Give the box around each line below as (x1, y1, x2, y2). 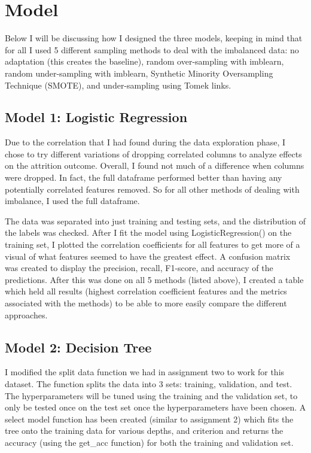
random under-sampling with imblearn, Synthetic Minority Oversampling (5, 66, 273, 79)
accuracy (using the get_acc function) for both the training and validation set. (5, 436, 294, 448)
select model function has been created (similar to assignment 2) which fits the (5, 412, 294, 425)
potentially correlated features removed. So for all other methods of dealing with (5, 183, 300, 195)
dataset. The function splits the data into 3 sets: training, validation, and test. (5, 378, 292, 390)
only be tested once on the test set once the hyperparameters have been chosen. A (5, 401, 306, 414)
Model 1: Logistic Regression (5, 108, 188, 126)
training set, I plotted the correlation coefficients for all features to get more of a (5, 238, 300, 251)
